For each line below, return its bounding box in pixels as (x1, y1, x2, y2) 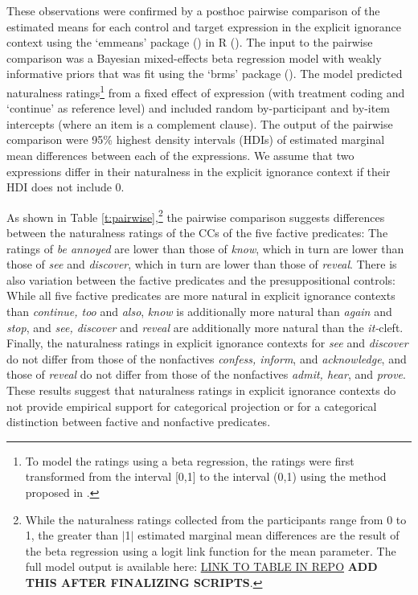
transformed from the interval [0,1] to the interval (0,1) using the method (25, 468, 387, 485)
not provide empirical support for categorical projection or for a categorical (6, 397, 377, 414)
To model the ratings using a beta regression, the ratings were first (25, 452, 354, 469)
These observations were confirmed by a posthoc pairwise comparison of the (6, 2, 380, 18)
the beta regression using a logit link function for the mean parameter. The (25, 542, 396, 559)
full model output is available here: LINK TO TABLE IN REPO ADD (25, 558, 378, 575)
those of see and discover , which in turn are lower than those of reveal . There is (6, 256, 397, 273)
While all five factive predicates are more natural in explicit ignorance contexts (6, 287, 395, 304)
